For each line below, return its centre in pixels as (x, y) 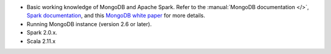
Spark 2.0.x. (42, 33)
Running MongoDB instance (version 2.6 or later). (89, 24)
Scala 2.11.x (41, 41)
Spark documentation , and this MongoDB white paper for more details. (116, 16)
